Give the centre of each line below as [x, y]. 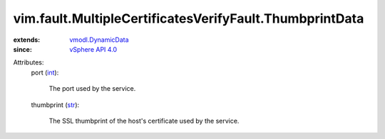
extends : [27, 40]
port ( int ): [45, 72]
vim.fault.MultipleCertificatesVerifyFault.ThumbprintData [189, 18]
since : [22, 49]
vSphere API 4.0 [93, 49]
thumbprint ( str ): [55, 105]
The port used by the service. [92, 89]
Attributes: [29, 62]
